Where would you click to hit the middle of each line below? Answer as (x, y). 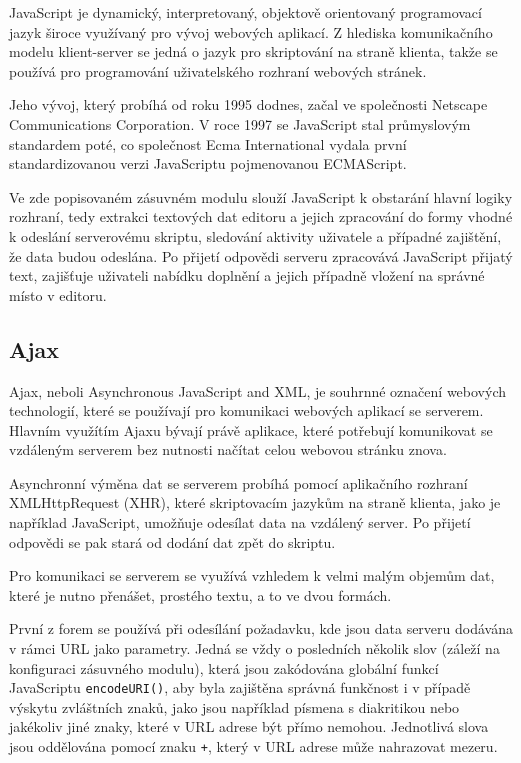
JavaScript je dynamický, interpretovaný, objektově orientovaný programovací (245, 12)
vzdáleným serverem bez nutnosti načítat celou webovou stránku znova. (228, 449)
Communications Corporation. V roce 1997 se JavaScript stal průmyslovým (240, 123)
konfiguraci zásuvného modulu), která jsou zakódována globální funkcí (224, 667)
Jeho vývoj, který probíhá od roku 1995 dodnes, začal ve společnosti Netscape (248, 104)
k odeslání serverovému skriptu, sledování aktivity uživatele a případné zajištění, (255, 235)
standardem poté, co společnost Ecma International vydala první (208, 143)
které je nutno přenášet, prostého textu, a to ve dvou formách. (200, 594)
